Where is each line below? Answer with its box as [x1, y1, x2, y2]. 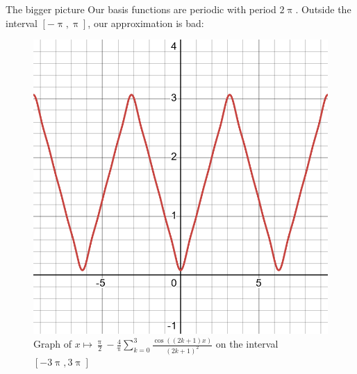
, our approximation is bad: [88, 15, 204, 30]
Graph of [33, 337, 72, 351]
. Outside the [295, 2, 351, 16]
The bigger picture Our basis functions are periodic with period [6, 2, 276, 16]
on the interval [215, 337, 279, 351]
